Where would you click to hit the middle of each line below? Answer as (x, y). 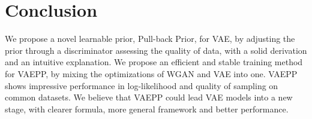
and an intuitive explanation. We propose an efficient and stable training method (154, 62)
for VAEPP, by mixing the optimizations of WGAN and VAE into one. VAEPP (151, 73)
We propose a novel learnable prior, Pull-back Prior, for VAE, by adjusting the (150, 39)
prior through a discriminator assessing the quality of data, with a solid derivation (156, 50)
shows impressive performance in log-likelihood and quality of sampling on (142, 85)
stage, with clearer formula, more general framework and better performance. (147, 109)
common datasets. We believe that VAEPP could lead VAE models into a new (149, 97)
